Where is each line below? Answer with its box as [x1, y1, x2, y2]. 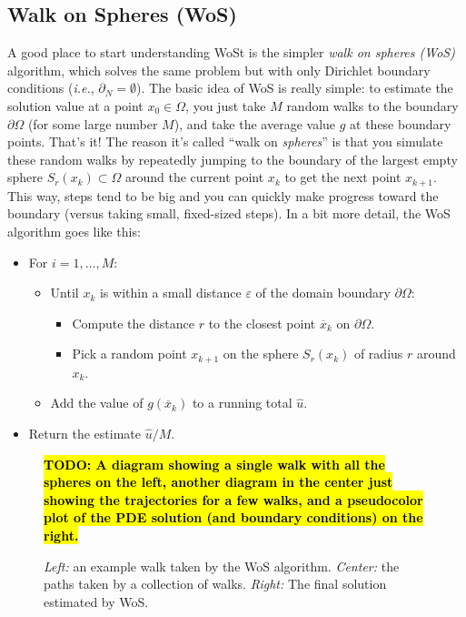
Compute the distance [72, 313, 195, 332]
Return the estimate [28, 424, 141, 443]
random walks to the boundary [286, 96, 459, 115]
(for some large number [27, 114, 158, 133]
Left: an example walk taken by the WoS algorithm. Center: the [44, 556, 400, 575]
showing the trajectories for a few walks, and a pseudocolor [44, 490, 423, 509]
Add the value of [50, 393, 144, 412]
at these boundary [350, 114, 451, 133]
